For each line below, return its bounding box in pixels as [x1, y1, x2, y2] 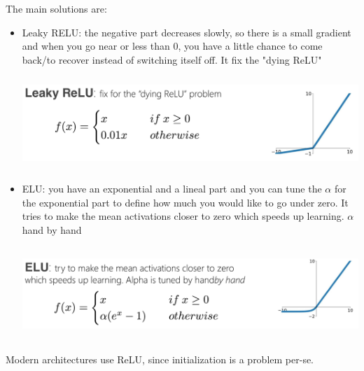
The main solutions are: [6, 1, 107, 15]
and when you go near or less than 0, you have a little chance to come [22, 38, 323, 53]
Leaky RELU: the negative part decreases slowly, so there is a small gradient [22, 24, 351, 39]
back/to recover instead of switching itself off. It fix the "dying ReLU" [22, 52, 322, 66]
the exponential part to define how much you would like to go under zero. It [22, 195, 349, 209]
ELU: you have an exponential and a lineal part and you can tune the [22, 181, 322, 196]
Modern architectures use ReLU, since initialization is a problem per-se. [6, 351, 314, 366]
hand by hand [22, 223, 82, 237]
